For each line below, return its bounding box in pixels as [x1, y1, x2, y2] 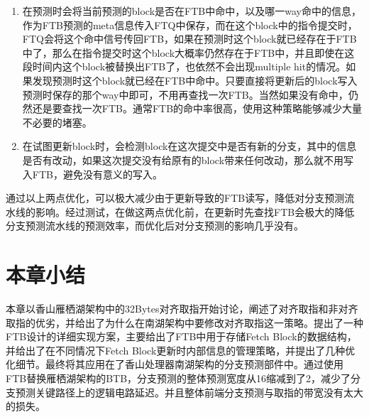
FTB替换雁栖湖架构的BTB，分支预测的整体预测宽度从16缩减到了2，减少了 [6, 371, 351, 385]
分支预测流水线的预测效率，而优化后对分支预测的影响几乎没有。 [6, 218, 304, 233]
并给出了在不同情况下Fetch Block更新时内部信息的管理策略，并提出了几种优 [6, 342, 356, 357]
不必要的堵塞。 [22, 114, 92, 129]
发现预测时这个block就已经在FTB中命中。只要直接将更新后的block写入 [32, 72, 358, 87]
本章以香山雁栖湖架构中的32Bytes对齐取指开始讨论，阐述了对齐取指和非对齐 [6, 301, 358, 316]
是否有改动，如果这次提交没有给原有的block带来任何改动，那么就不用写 [22, 152, 354, 167]
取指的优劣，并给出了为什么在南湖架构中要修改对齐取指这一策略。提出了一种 [6, 315, 363, 330]
